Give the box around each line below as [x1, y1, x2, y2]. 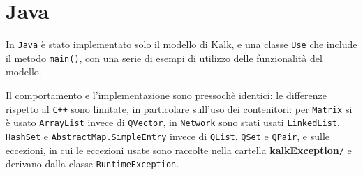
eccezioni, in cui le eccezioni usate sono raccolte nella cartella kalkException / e [6, 142, 352, 157]
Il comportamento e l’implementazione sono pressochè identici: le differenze [6, 88, 327, 102]
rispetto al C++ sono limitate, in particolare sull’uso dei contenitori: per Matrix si [6, 101, 353, 116]
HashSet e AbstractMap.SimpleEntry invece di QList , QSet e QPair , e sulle [6, 128, 329, 143]
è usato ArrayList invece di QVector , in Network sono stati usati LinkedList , [6, 115, 340, 130]
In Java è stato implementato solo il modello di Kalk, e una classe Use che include [6, 37, 357, 52]
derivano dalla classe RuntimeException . [6, 156, 179, 171]
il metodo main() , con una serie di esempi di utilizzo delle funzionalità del [6, 50, 323, 65]
